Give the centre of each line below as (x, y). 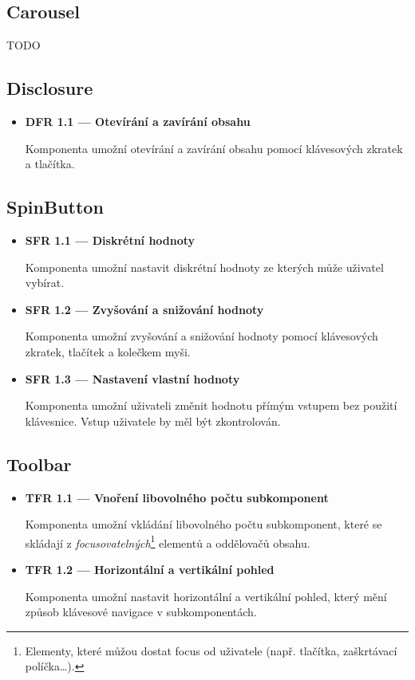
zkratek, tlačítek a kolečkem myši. (108, 351)
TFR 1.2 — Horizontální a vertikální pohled (150, 569)
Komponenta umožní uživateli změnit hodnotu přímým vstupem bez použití (211, 405)
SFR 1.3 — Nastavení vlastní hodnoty (132, 378)
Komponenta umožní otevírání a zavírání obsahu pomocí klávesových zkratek (214, 148)
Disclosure (50, 88)
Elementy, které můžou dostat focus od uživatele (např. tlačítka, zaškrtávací (211, 650)
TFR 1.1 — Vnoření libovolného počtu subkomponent (177, 497)
